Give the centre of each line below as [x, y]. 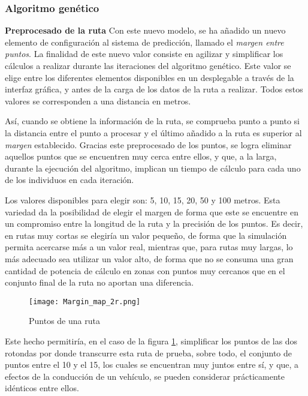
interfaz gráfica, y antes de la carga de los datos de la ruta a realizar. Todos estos [154, 89]
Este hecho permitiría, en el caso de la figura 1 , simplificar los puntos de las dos [151, 340]
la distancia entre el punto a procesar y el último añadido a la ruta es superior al [153, 132]
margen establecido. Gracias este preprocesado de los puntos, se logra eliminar [148, 144]
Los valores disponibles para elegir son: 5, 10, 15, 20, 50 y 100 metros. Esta [143, 199]
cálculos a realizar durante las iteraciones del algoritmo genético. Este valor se [148, 65]
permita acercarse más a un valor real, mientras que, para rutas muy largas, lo [149, 247]
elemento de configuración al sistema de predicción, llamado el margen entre [144, 42]
